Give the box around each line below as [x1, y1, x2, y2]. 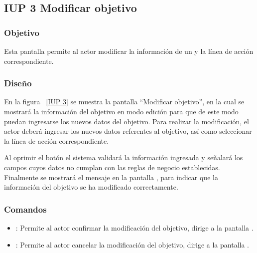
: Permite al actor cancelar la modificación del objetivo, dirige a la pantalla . [15, 239, 249, 250]
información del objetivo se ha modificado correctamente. [4, 182, 178, 192]
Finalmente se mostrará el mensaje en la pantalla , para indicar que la [4, 172, 218, 182]
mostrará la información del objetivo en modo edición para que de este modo [4, 106, 239, 116]
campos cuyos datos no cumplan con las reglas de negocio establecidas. [4, 162, 220, 172]
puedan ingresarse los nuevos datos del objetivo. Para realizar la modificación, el [4, 116, 249, 126]
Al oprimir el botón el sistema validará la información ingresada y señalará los [4, 152, 243, 163]
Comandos [4, 203, 47, 215]
